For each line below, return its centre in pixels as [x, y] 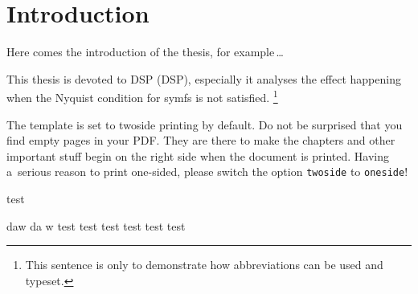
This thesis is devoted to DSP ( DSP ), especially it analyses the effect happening [204, 78]
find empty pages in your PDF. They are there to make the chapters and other [201, 140]
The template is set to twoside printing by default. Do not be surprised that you [205, 124]
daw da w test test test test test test [96, 225]
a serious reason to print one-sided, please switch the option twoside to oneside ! [207, 171]
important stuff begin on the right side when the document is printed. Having [198, 155]
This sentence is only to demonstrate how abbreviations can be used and [204, 265]
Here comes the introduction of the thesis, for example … [145, 52]
